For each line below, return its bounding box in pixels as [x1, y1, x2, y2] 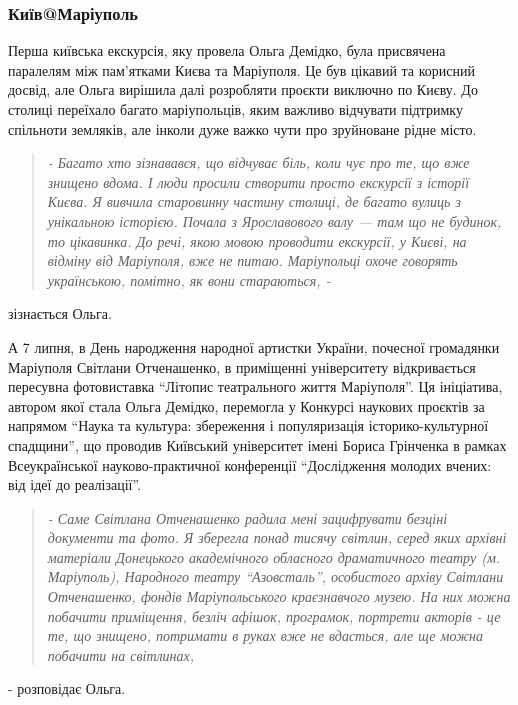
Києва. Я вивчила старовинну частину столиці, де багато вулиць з [47, 191, 461, 212]
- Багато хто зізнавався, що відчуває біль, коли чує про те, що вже [47, 152, 470, 173]
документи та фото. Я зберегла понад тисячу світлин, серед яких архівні [47, 527, 507, 548]
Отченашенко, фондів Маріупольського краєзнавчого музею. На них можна [47, 586, 511, 607]
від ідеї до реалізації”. [8, 474, 142, 495]
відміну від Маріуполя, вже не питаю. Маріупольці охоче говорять [47, 250, 458, 271]
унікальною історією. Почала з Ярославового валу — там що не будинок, [47, 210, 502, 231]
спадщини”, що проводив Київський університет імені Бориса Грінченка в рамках [8, 434, 507, 455]
